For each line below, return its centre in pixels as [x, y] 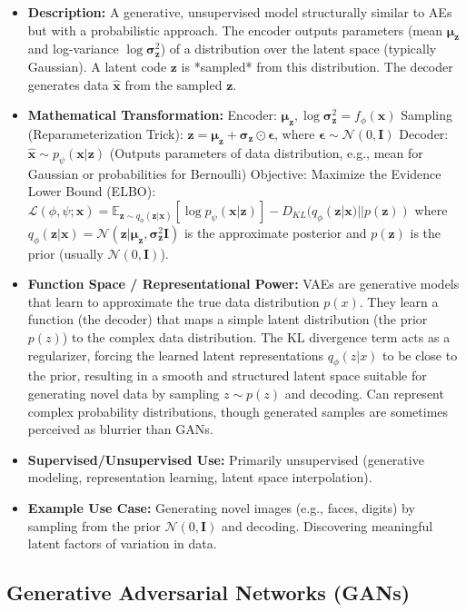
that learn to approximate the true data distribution [174, 301]
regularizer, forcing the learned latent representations [175, 355]
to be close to [420, 355]
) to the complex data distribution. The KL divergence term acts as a [256, 337]
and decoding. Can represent [364, 393]
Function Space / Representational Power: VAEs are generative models [243, 284]
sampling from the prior [94, 525]
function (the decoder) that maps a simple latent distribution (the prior [228, 319]
